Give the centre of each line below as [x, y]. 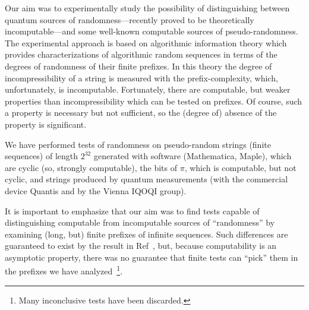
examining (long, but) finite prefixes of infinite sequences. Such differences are [146, 234]
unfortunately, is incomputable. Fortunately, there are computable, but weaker [148, 89]
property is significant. [46, 124]
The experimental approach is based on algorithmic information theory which [146, 42]
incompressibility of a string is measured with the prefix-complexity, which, [141, 77]
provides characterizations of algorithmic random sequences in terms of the [141, 54]
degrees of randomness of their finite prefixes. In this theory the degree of [138, 66]
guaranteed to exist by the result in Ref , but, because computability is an [141, 246]
